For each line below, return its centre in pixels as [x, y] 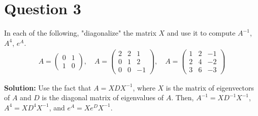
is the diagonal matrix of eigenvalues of [103, 97]
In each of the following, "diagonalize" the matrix [80, 33]
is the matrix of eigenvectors [210, 87]
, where [144, 87]
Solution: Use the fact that [48, 87]
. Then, [183, 97]
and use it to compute [201, 33]
